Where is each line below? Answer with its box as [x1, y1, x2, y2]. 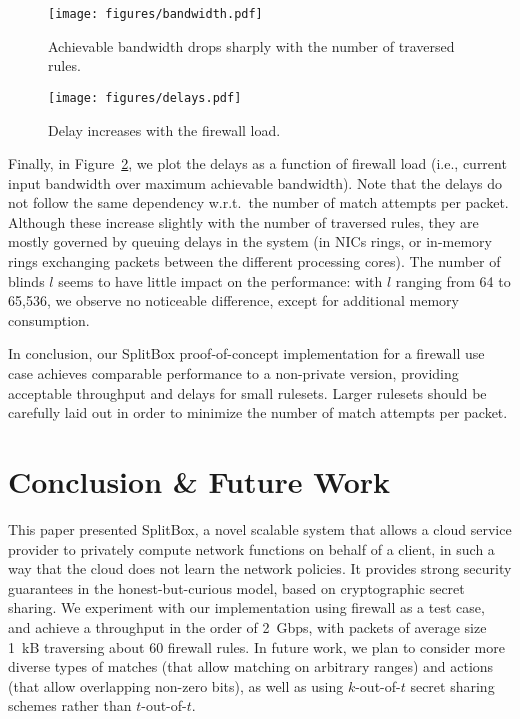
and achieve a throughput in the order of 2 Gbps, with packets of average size [8, 616, 487, 637]
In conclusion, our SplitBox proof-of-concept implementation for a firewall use [8, 343, 485, 364]
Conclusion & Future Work [8, 461, 391, 501]
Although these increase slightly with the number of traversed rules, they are [8, 211, 479, 232]
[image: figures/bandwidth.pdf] [48, 7, 263, 21]
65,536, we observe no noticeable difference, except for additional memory [8, 290, 459, 311]
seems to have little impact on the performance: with [58, 270, 383, 291]
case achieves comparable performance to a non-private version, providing [8, 363, 459, 384]
